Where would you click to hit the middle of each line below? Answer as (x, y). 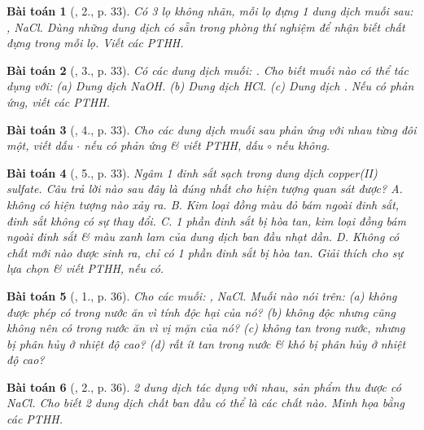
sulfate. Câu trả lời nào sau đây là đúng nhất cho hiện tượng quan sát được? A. (205, 189)
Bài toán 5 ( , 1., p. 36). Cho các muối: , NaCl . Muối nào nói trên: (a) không (202, 295)
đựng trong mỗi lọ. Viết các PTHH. (95, 43)
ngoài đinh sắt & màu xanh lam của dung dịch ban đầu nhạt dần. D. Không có (203, 237)
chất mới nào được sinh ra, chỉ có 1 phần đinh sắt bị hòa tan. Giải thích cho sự (205, 252)
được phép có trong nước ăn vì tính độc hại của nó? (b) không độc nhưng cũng (201, 312)
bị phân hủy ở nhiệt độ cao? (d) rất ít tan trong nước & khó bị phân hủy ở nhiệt (206, 343)
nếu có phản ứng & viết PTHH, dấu (174, 145)
